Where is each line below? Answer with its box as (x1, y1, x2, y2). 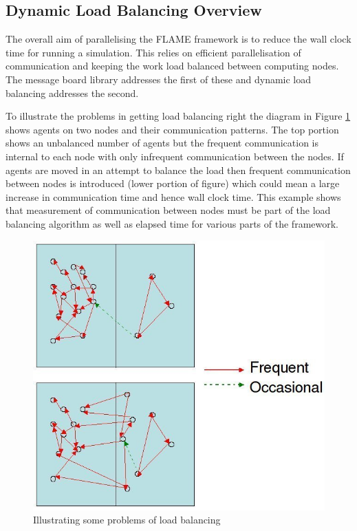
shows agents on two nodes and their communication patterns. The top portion (6, 122, 339, 136)
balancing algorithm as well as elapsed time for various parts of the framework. (6, 216, 338, 230)
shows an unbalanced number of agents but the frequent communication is (6, 136, 318, 150)
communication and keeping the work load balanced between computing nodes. (6, 58, 339, 73)
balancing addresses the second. (6, 85, 139, 100)
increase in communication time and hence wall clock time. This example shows (6, 189, 341, 204)
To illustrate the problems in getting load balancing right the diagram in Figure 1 (6, 109, 351, 123)
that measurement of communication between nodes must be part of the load (6, 203, 331, 217)
